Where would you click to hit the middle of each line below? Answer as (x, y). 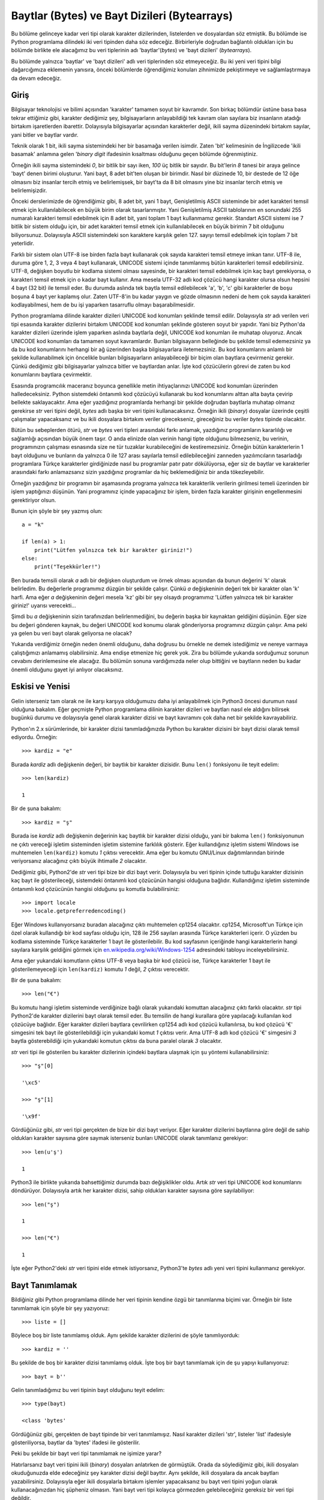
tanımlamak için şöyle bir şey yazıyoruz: (60, 1308)
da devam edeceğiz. (36, 78)
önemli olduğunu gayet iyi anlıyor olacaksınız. (67, 670)
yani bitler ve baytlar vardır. (45, 134)
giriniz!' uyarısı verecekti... (43, 605)
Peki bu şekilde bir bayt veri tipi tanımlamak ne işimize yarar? (86, 1453)
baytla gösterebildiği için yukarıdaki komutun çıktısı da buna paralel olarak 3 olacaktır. (117, 1041)
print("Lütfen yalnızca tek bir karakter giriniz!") (113, 550)
